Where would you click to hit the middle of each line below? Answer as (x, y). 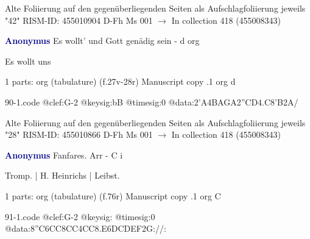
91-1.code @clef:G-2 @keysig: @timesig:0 (80, 216)
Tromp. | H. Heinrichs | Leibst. (62, 175)
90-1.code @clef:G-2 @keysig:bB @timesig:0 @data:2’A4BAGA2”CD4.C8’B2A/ (152, 102)
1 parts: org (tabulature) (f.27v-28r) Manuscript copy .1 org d (120, 81)
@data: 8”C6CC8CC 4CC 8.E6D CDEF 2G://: (86, 228)
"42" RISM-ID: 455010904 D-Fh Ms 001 (79, 20)
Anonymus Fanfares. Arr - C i (64, 155)
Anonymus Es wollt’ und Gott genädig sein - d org (102, 41)
